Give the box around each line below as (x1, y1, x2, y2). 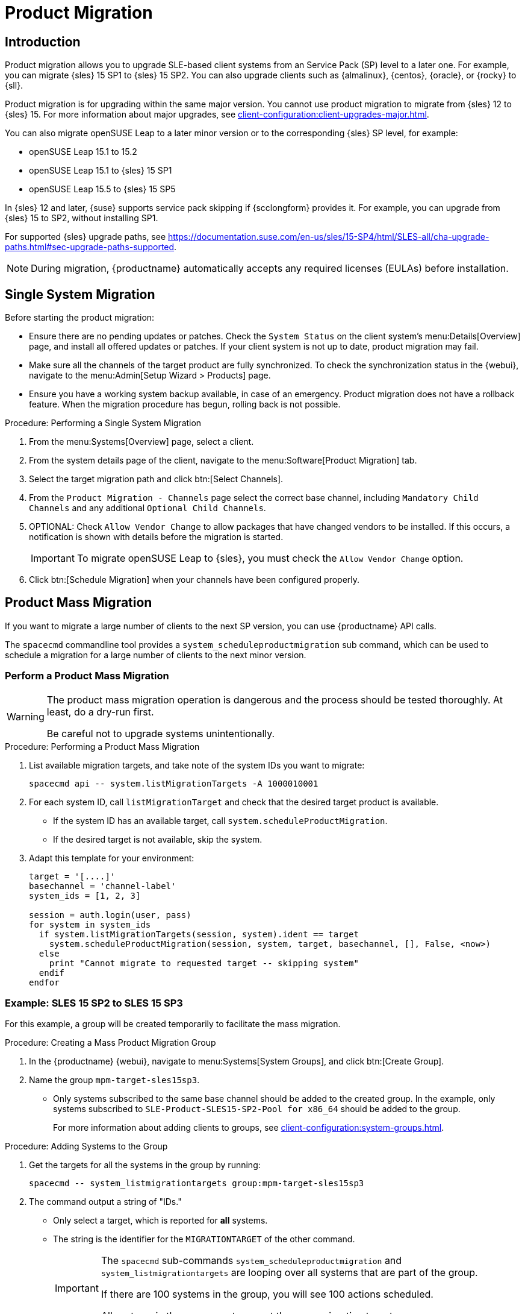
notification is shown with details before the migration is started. (29, 532, 284, 542)
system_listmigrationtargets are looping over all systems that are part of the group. (101, 1266, 478, 1279)
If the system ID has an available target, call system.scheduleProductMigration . (53, 815, 388, 826)
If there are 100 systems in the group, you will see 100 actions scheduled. (101, 1288, 433, 1301)
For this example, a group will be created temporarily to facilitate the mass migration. (5, 1019, 341, 1030)
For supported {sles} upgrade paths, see (5, 231, 166, 242)
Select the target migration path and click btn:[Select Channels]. (29, 474, 284, 485)
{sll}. (5, 80, 23, 91)
